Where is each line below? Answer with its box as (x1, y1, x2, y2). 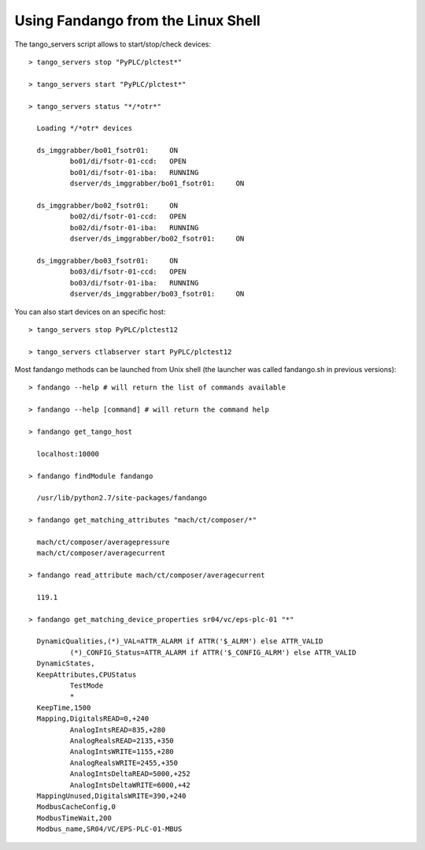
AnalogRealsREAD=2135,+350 (69, 736, 175, 745)
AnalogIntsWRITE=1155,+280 (69, 747, 175, 756)
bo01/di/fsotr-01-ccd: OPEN (69, 157, 187, 166)
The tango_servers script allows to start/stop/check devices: (14, 39, 212, 49)
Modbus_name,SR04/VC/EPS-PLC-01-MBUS (36, 825, 183, 833)
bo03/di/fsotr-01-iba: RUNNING (69, 278, 199, 287)
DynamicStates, (36, 659, 95, 668)
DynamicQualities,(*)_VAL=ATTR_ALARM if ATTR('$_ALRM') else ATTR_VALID (36, 637, 323, 646)
